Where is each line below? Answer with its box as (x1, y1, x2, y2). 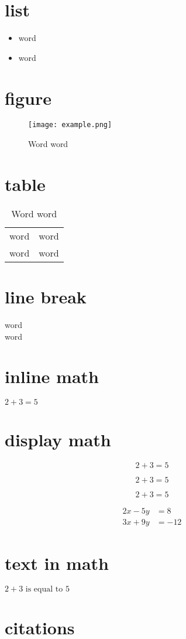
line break (5, 285, 87, 308)
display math (5, 428, 111, 452)
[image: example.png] (28, 121, 112, 129)
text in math (5, 551, 109, 575)
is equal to (25, 585, 63, 593)
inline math (5, 364, 99, 388)
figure (5, 86, 51, 110)
